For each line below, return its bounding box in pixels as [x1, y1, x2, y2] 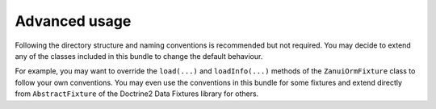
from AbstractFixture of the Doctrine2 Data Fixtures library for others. [15, 89, 259, 99]
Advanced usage [15, 12, 132, 30]
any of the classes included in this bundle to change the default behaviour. [15, 51, 263, 61]
